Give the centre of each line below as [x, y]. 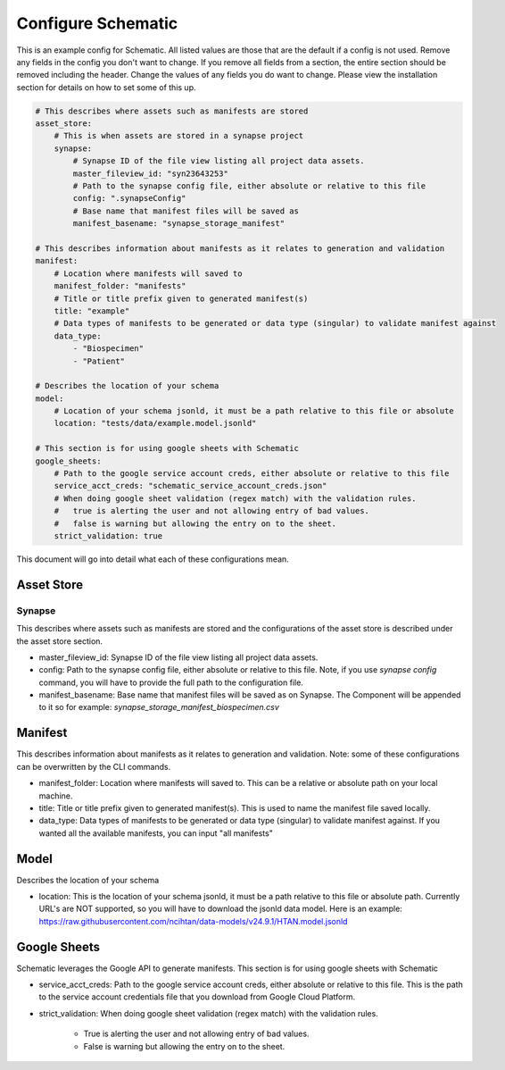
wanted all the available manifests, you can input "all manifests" [156, 833]
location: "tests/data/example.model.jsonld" [155, 423]
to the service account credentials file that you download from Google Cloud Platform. [197, 997]
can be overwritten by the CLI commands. [94, 766]
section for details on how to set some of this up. [106, 87]
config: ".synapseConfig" [129, 198]
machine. [56, 796]
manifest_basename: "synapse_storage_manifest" [179, 224]
